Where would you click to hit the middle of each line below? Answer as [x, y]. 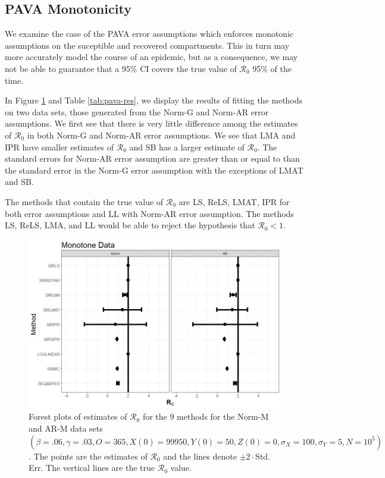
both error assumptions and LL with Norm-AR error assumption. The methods [149, 213]
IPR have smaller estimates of [60, 147]
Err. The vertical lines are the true [92, 468]
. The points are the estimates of [88, 456]
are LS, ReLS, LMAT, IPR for [234, 201]
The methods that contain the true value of [84, 201]
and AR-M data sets [66, 428]
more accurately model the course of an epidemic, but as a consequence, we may [151, 57]
